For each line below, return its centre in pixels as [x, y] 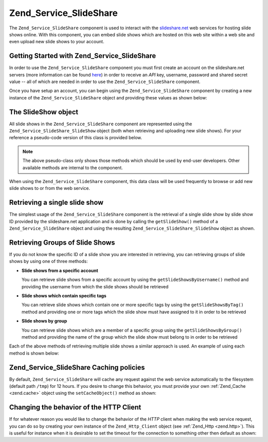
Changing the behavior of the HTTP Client [75, 407]
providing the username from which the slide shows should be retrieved [95, 286]
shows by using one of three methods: [48, 262]
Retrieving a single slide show [56, 203]
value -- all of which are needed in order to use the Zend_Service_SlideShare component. [105, 82]
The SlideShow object [44, 112]
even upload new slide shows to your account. [57, 42]
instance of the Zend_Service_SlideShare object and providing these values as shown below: [108, 97]
